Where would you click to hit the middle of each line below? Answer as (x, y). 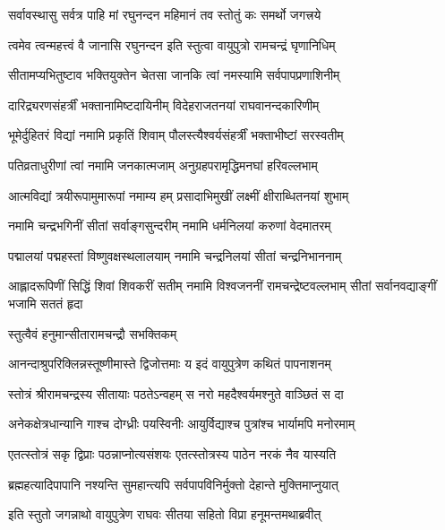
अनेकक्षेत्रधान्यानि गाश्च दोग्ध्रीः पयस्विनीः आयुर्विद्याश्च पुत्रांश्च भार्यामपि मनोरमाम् (182, 424)
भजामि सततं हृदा (46, 303)
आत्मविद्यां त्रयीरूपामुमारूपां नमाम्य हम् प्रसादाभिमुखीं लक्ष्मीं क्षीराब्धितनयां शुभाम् (179, 195)
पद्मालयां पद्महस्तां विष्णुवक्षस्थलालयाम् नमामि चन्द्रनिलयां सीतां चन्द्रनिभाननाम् (175, 255)
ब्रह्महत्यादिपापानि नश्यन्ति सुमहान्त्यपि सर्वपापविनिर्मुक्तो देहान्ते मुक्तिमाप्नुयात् (173, 484)
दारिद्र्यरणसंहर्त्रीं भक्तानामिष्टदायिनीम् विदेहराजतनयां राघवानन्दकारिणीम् (164, 104)
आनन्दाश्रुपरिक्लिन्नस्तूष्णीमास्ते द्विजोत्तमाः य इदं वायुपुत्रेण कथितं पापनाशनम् (170, 364)
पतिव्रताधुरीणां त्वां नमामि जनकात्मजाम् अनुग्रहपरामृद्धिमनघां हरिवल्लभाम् (163, 165)
